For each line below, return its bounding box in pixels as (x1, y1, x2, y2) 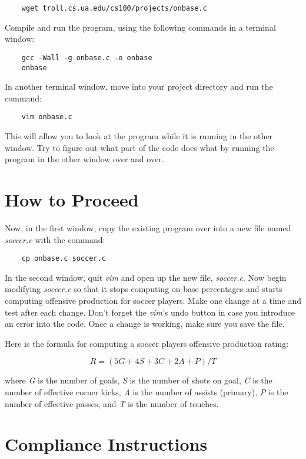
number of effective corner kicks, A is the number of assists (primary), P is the (5, 385, 288, 398)
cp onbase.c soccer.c (21, 254, 106, 263)
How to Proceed (5, 187, 139, 211)
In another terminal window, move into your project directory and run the (5, 80, 273, 93)
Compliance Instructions (5, 432, 208, 456)
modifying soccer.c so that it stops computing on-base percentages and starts (5, 283, 282, 295)
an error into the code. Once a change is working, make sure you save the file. (5, 317, 285, 330)
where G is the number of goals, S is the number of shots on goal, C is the (5, 374, 272, 386)
